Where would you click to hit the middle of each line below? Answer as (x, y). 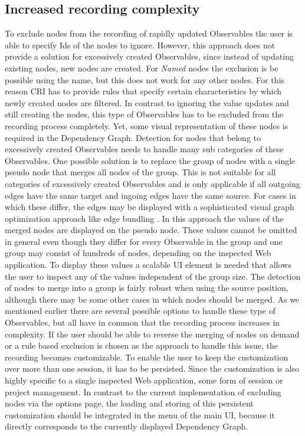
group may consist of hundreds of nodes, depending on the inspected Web (138, 253)
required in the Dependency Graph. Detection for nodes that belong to (133, 137)
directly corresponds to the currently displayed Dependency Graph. (127, 426)
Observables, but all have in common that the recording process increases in (142, 322)
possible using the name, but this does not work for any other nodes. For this (145, 79)
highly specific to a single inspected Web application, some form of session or (144, 380)
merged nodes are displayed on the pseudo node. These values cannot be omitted (151, 230)
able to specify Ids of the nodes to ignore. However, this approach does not (140, 45)
